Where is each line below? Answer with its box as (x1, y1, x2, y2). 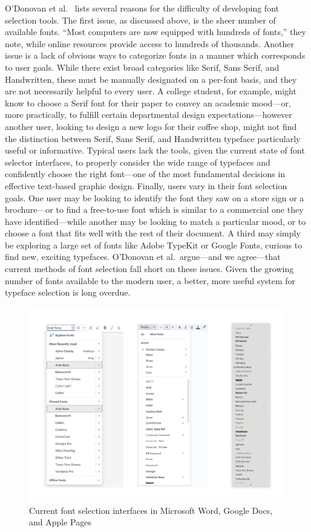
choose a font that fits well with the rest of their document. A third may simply (5, 227, 301, 239)
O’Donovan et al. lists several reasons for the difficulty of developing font (5, 2, 279, 14)
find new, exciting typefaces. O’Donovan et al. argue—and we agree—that (5, 250, 281, 263)
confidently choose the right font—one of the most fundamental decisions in (5, 167, 286, 180)
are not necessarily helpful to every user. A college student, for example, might (5, 85, 296, 97)
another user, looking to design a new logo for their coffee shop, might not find (5, 120, 297, 132)
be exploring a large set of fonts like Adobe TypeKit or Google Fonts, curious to (5, 238, 303, 251)
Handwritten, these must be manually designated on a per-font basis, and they (5, 73, 297, 85)
